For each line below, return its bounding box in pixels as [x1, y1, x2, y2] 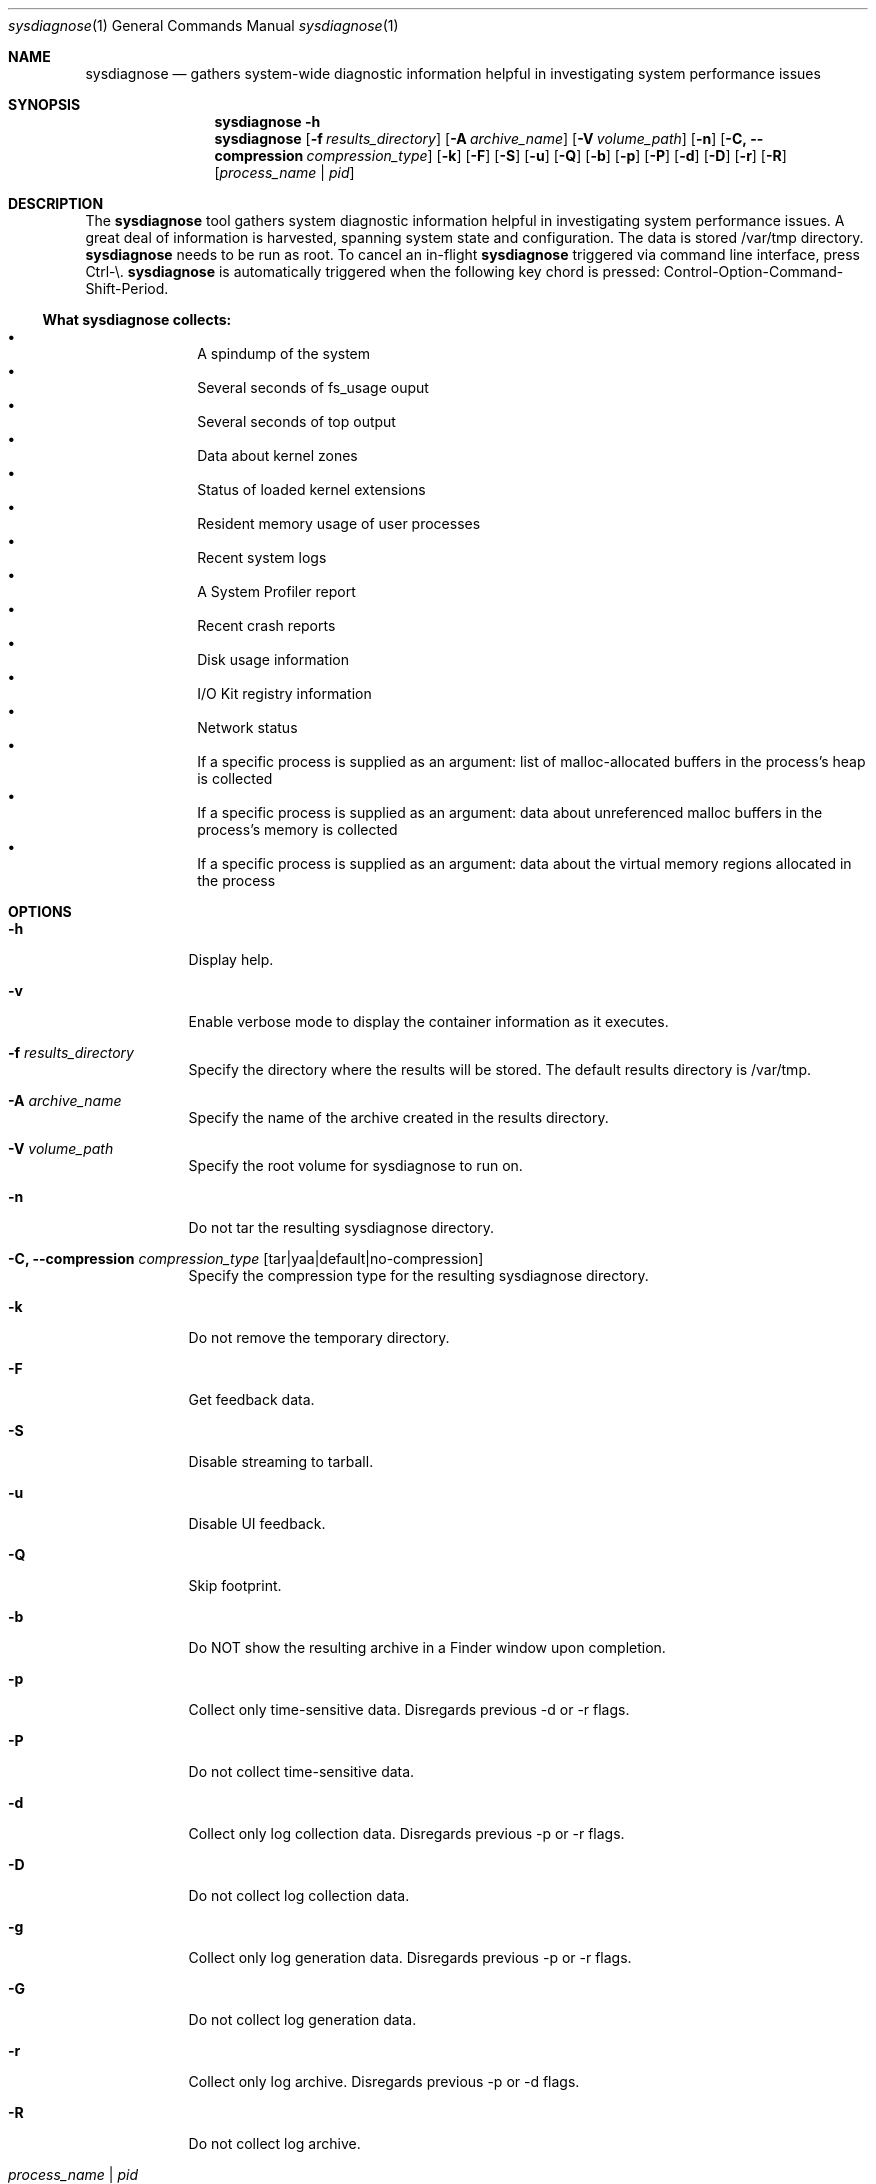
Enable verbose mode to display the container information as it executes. [188, 1013, 669, 1030]
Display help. [188, 951, 274, 968]
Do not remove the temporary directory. [188, 1329, 450, 1346]
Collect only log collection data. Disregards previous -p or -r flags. [188, 1825, 625, 1842]
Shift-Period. [85, 280, 169, 297]
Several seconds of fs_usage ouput [197, 379, 429, 396]
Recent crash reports [197, 617, 336, 634]
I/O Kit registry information [197, 685, 372, 702]
